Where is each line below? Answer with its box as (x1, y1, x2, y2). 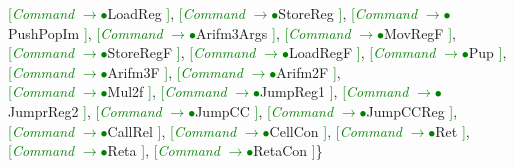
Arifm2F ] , (276, 61, 341, 82)
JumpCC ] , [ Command (195, 100, 334, 121)
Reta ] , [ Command (107, 140, 220, 161)
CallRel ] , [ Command (107, 120, 237, 141)
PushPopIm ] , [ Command (8, 22, 163, 43)
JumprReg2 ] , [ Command (8, 100, 162, 121)
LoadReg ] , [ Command (107, 3, 245, 23)
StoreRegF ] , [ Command (107, 42, 256, 63)
